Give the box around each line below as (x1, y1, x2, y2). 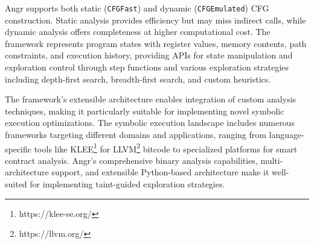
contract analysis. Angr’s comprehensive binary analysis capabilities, (5, 154, 258, 166)
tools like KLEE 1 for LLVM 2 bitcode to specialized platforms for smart (34, 140, 298, 155)
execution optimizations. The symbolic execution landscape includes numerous (5, 116, 295, 129)
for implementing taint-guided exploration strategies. (30, 178, 225, 190)
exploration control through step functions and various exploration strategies (5, 61, 289, 74)
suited (5, 178, 27, 190)
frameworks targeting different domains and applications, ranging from (5, 128, 266, 140)
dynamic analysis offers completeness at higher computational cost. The (5, 25, 271, 38)
